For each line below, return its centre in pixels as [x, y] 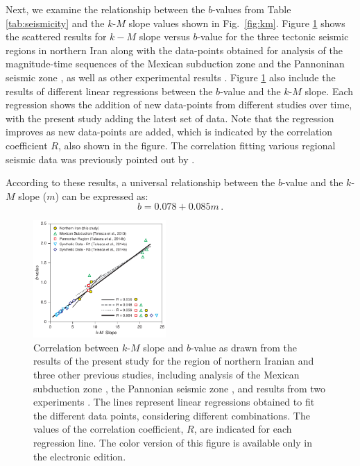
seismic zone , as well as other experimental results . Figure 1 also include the [171, 77]
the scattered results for [56, 36]
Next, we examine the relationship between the [105, 9]
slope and [163, 347]
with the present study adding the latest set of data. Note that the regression [170, 118]
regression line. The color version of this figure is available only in [173, 442]
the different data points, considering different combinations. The [172, 415]
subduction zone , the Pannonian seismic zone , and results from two [180, 388]
